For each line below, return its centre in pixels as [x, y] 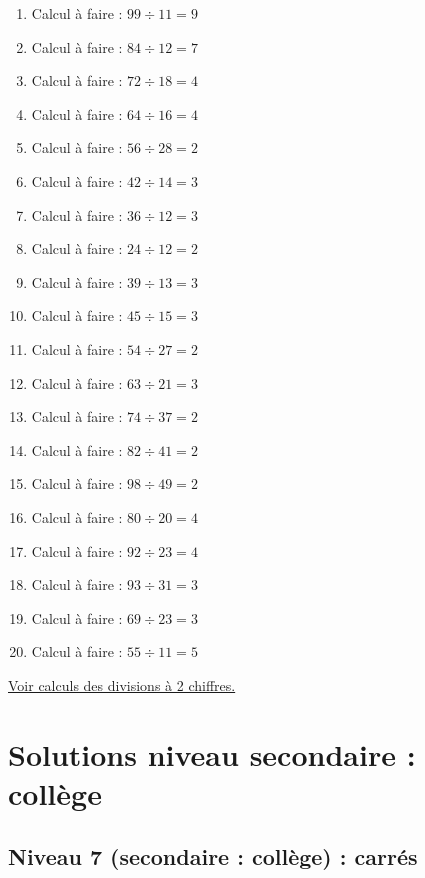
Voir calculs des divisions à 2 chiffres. [122, 684]
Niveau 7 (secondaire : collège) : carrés [213, 856]
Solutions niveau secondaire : [212, 753]
